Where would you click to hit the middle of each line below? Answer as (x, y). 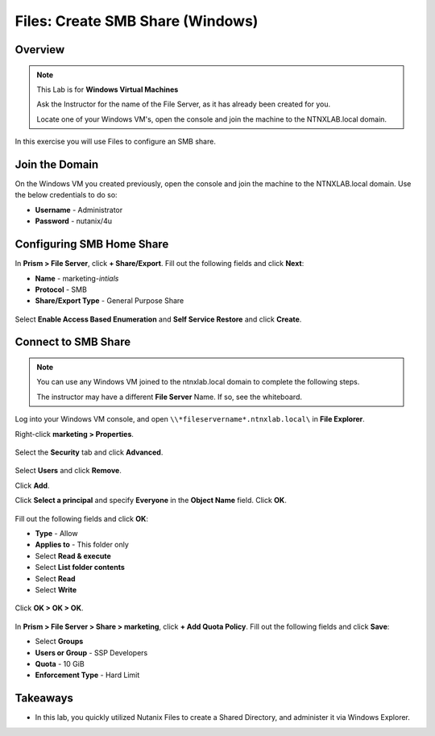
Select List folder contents (80, 568)
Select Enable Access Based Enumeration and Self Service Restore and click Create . (158, 319)
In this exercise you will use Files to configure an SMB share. (116, 142)
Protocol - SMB (61, 289)
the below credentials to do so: (66, 195)
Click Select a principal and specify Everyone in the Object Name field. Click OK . (151, 501)
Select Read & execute (73, 555)
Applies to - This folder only (82, 545)
